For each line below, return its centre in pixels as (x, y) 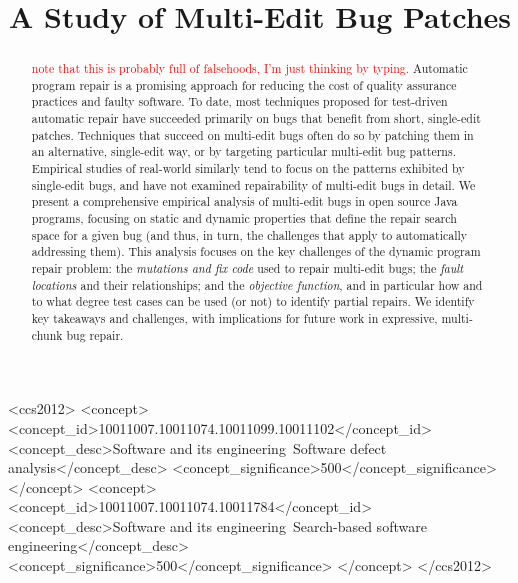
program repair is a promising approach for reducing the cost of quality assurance (244, 84)
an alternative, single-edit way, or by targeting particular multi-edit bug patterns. (243, 151)
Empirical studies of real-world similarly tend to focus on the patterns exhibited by (248, 168)
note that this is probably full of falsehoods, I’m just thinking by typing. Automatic (249, 68)
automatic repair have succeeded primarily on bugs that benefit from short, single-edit (256, 118)
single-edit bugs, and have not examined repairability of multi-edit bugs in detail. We (253, 184)
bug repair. (95, 334)
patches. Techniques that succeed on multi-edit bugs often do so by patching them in (252, 134)
